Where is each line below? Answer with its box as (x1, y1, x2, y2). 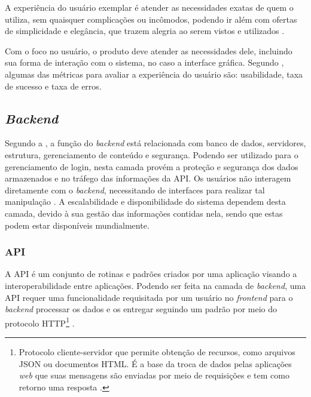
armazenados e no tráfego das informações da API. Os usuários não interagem (5, 172, 291, 184)
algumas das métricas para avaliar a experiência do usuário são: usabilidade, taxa (5, 67, 303, 80)
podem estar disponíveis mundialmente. (5, 218, 150, 231)
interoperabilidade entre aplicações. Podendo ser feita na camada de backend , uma (5, 279, 306, 291)
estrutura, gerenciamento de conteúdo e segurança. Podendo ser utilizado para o (5, 148, 298, 161)
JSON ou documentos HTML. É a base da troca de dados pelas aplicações (19, 357, 292, 370)
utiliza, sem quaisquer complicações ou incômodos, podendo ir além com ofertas (5, 13, 297, 25)
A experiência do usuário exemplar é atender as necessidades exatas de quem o (5, 1, 294, 13)
